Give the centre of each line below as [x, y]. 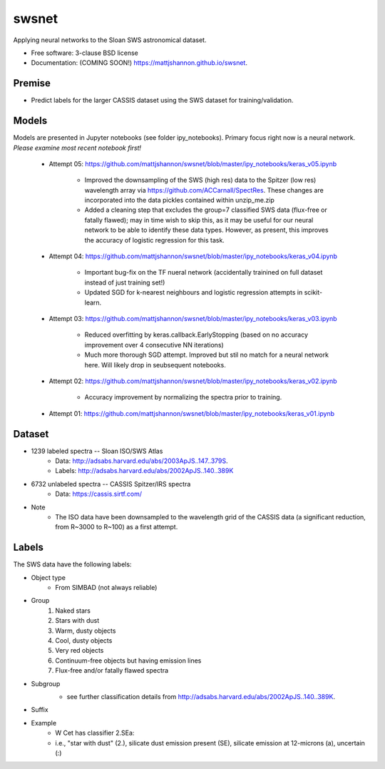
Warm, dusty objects [86, 631]
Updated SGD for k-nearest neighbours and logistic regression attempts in [194, 292]
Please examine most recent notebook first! [77, 148]
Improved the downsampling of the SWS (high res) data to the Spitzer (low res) [200, 180]
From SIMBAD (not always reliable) [106, 588]
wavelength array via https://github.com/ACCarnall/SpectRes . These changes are [204, 190]
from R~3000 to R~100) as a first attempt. [117, 527]
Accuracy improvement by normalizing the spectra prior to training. [183, 397]
